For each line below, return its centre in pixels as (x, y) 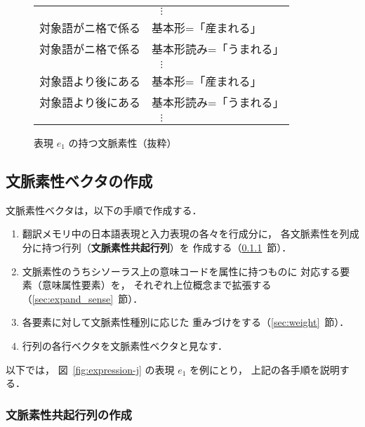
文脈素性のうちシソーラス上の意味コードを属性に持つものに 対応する (181, 271)
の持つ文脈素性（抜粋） (122, 143)
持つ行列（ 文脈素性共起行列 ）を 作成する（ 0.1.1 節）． (167, 247)
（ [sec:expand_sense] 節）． (82, 298)
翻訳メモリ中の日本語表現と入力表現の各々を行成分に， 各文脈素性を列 (186, 234)
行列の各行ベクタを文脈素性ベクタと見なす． (125, 345)
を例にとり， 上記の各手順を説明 (265, 369)
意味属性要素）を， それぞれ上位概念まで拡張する (157, 285)
